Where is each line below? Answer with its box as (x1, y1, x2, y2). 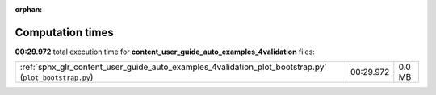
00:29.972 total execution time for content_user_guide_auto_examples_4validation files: (15, 47, 315, 56)
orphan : (15, 5, 43, 14)
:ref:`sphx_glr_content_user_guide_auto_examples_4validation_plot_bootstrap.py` (19, 61, 327, 72)
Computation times (15, 25, 114, 39)
